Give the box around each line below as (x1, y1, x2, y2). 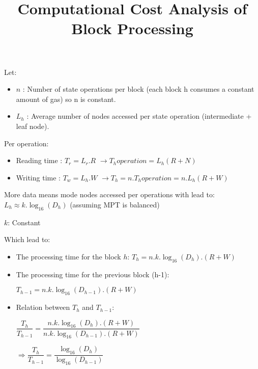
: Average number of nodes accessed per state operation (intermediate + (26, 111, 252, 121)
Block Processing (71, 18, 193, 39)
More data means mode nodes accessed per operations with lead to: (4, 189, 215, 200)
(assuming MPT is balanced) (70, 199, 160, 209)
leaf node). (16, 120, 49, 131)
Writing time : (16, 172, 61, 182)
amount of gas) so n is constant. (16, 93, 116, 104)
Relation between (16, 302, 70, 312)
